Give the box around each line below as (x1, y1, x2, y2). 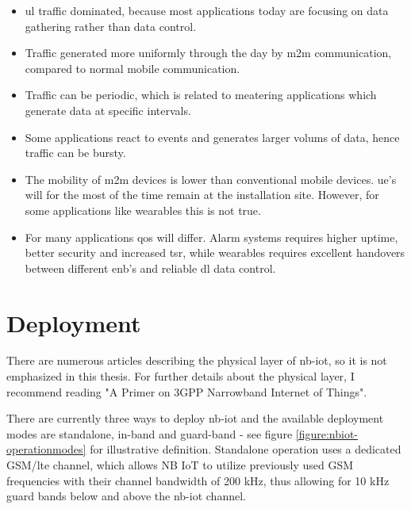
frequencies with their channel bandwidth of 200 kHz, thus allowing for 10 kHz (6, 472, 390, 488)
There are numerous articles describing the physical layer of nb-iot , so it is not (6, 352, 387, 369)
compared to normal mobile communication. (25, 59, 240, 76)
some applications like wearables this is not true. (25, 201, 261, 218)
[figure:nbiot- (295, 425, 358, 442)
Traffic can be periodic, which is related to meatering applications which (25, 86, 377, 103)
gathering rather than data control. (25, 17, 197, 34)
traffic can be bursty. (25, 144, 126, 161)
